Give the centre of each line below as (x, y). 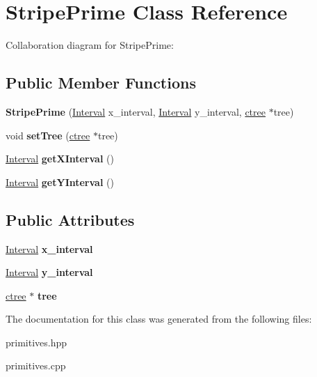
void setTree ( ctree (48, 135)
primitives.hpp (36, 342)
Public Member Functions (101, 83)
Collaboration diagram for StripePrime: (90, 45)
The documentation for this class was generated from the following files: (159, 319)
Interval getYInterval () (60, 182)
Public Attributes (70, 219)
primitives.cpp (36, 366)
